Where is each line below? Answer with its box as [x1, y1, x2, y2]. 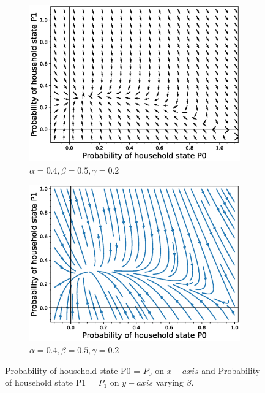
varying [155, 376, 184, 389]
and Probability [201, 364, 261, 376]
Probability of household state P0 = [5, 364, 141, 376]
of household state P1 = [5, 376, 95, 389]
